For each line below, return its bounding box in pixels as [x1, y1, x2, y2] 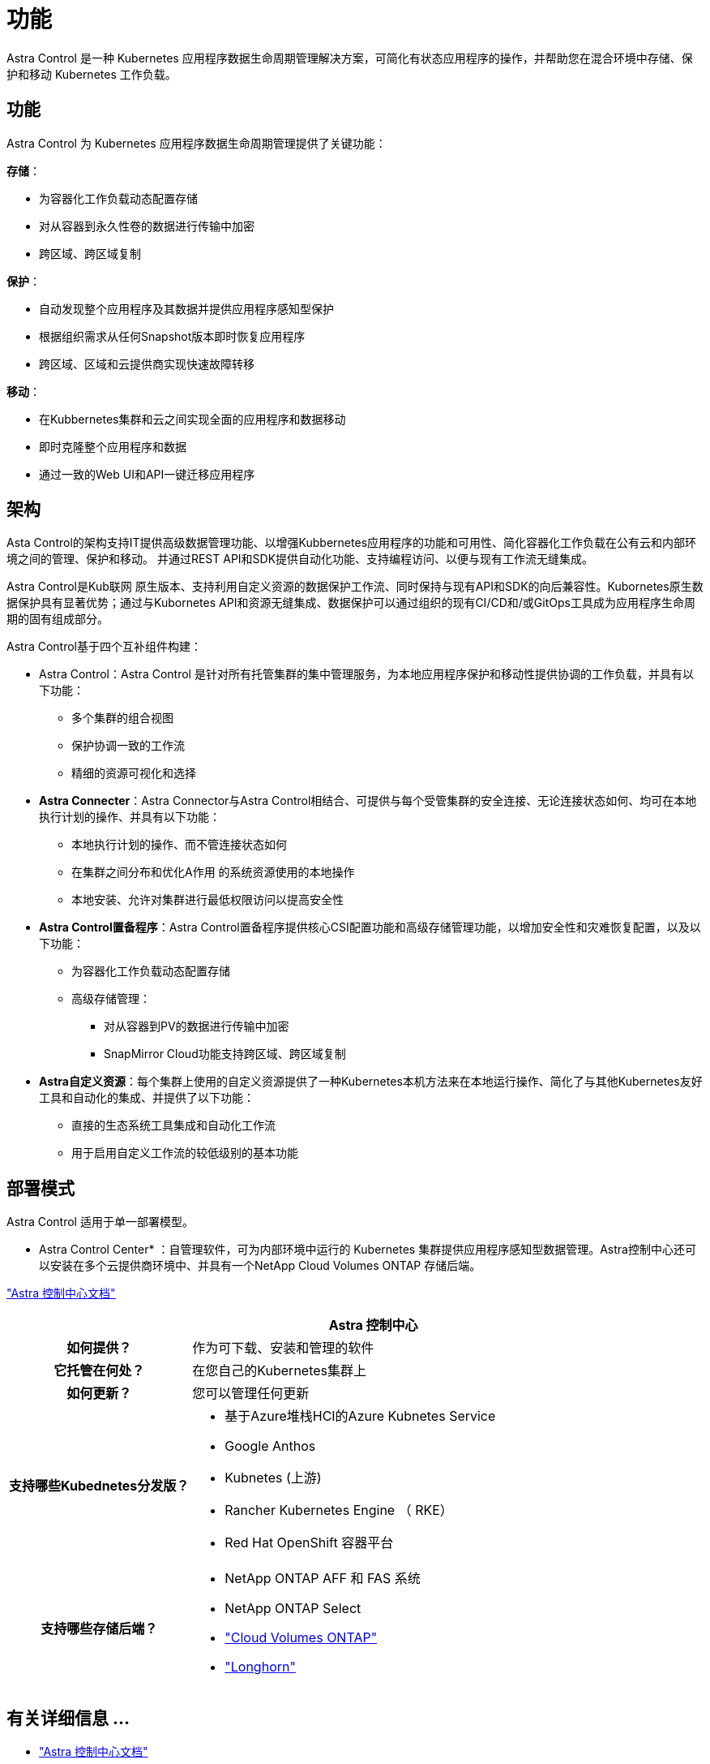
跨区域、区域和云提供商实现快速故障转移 [39, 356, 254, 371]
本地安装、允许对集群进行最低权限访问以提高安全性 [71, 893, 344, 907]
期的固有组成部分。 [6, 612, 109, 626]
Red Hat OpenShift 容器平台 [225, 1534, 394, 1551]
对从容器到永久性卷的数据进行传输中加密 [39, 218, 254, 233]
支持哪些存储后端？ [41, 1620, 158, 1637]
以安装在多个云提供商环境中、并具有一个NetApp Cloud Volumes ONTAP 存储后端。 [39, 1258, 481, 1273]
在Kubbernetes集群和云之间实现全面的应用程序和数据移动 [39, 411, 346, 426]
